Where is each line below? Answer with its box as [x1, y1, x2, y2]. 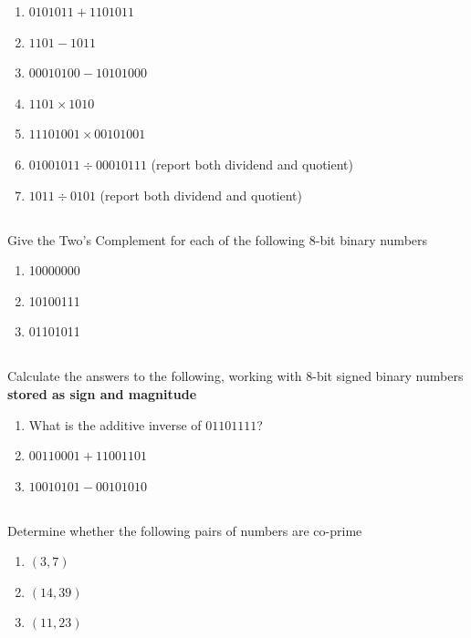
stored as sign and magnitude [7, 384, 197, 403]
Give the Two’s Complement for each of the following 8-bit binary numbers [7, 230, 428, 249]
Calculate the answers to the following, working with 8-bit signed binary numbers [7, 366, 464, 386]
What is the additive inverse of [28, 415, 202, 434]
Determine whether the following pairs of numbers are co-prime [7, 520, 362, 540]
